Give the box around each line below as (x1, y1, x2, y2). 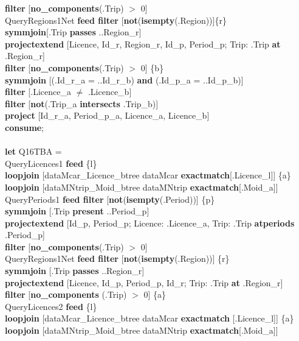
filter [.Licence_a (5, 85, 71, 98)
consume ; (5, 121, 44, 133)
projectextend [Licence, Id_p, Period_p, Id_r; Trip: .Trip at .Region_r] (5, 276, 283, 289)
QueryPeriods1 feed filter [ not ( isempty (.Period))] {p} (5, 192, 215, 205)
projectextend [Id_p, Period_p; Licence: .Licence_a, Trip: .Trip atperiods (5, 216, 295, 229)
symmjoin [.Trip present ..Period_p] (5, 205, 149, 217)
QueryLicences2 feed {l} (5, 300, 97, 312)
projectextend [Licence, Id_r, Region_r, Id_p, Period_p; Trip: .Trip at (5, 37, 281, 50)
